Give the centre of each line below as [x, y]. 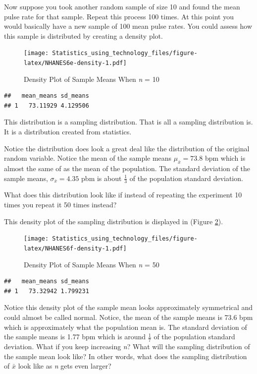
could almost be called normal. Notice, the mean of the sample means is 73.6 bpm [128, 317]
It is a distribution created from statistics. [68, 132]
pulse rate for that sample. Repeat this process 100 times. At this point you [119, 16]
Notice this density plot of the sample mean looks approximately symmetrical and [128, 307]
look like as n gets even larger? [65, 366]
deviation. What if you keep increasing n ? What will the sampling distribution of [127, 346]
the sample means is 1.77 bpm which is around [75, 337]
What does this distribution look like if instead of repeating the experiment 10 [123, 195]
